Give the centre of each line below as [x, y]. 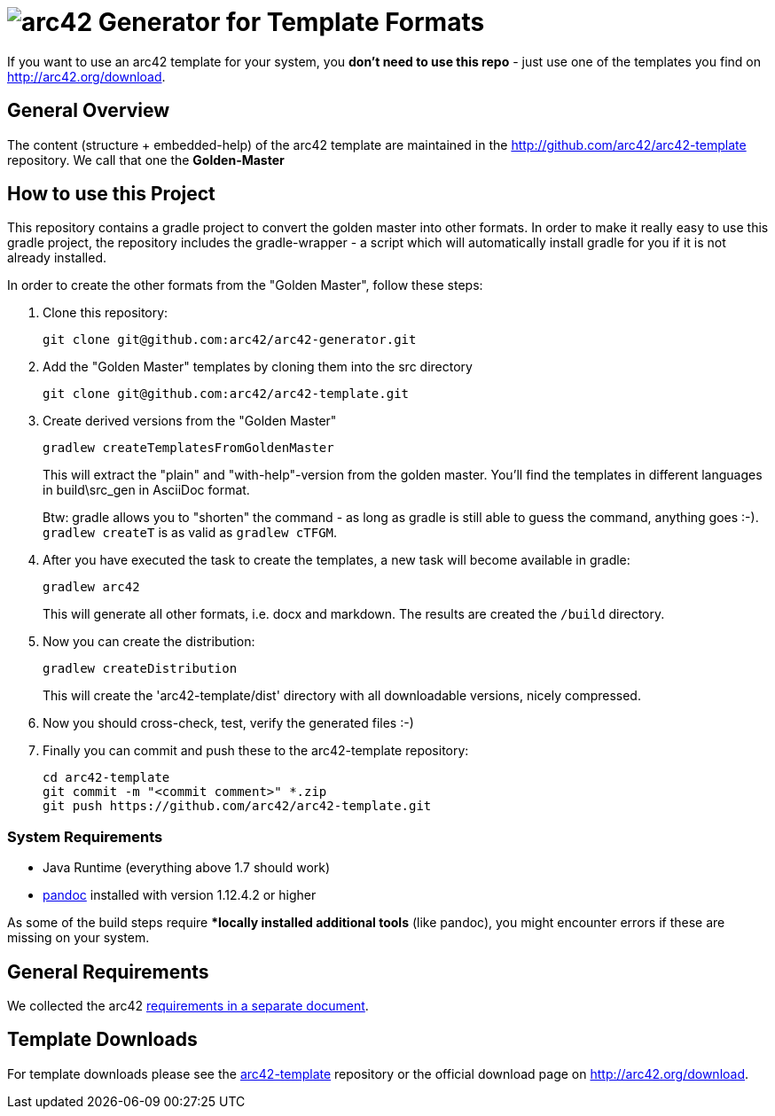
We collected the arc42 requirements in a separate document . [188, 1006]
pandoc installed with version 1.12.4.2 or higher [180, 895]
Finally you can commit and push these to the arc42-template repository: [256, 751]
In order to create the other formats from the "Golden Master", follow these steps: [245, 285]
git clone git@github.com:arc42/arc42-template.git [226, 394]
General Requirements [108, 972]
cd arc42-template [106, 778]
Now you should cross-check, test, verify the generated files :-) [228, 723]
